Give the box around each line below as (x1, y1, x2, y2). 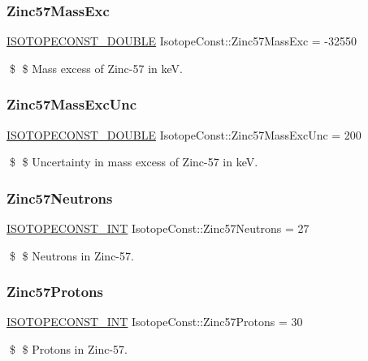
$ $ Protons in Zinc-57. (9, 341, 128, 358)
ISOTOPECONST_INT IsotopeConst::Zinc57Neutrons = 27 (6, 220, 310, 237)
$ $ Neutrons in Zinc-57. (9, 247, 134, 264)
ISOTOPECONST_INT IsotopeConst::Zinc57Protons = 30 (6, 313, 303, 330)
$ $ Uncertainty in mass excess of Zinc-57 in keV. (9, 153, 258, 170)
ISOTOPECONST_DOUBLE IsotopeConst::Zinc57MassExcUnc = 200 (6, 126, 362, 143)
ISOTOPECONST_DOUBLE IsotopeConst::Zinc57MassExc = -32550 (6, 32, 357, 49)
